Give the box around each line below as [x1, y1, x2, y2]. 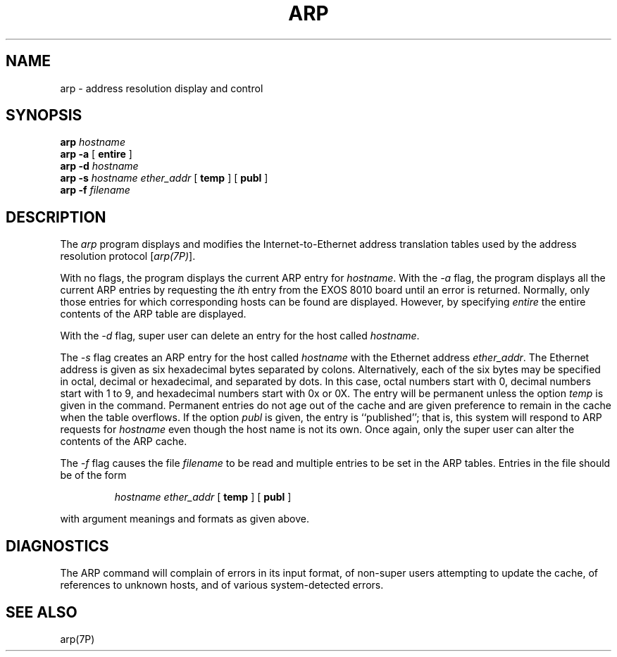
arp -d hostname [60, 160, 139, 173]
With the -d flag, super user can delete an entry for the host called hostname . [60, 330, 420, 342]
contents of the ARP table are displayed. [60, 308, 247, 320]
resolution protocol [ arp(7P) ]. [60, 250, 196, 263]
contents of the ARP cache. [60, 435, 187, 448]
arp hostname [60, 136, 125, 149]
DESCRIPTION [6, 208, 106, 226]
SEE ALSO [6, 603, 77, 621]
